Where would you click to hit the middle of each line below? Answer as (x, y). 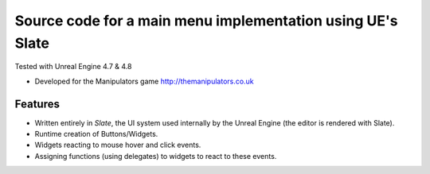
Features (37, 104)
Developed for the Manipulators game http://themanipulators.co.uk (144, 81)
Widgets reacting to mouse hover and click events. (118, 145)
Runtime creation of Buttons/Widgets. (96, 134)
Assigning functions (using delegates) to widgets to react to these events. (156, 156)
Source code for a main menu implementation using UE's (206, 21)
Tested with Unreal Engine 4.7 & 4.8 (73, 67)
